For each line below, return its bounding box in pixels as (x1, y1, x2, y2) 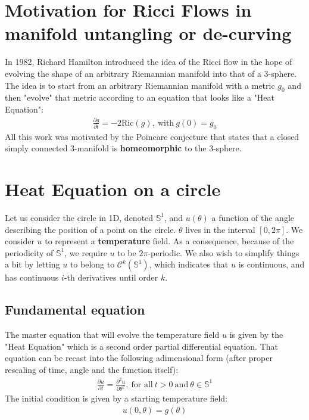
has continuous (5, 271, 59, 284)
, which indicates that (149, 258, 229, 270)
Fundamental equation (5, 300, 145, 319)
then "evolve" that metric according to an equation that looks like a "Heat (5, 91, 274, 104)
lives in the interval (185, 223, 255, 235)
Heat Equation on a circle (5, 177, 221, 201)
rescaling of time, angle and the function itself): (5, 363, 179, 375)
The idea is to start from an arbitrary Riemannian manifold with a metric (5, 79, 275, 91)
